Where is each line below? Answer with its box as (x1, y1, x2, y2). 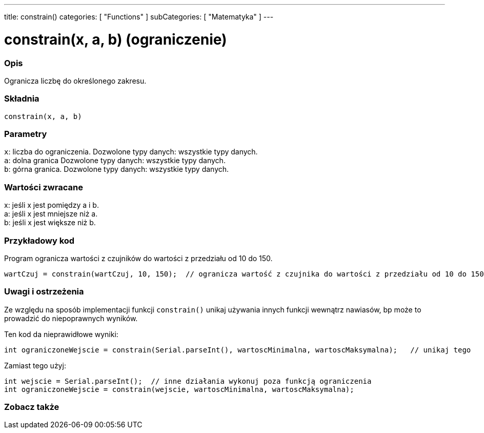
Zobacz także (4, 402, 59, 412)
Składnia (4, 93, 39, 104)
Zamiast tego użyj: (4, 361, 66, 370)
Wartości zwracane (4, 182, 83, 192)
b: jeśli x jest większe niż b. (4, 218, 96, 227)
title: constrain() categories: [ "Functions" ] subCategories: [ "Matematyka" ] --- (4, 12, 274, 21)
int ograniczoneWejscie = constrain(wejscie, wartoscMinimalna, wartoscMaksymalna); (4, 385, 354, 393)
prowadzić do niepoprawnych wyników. (4, 313, 138, 323)
